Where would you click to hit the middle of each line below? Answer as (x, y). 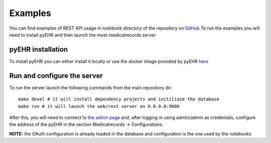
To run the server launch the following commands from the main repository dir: (91, 87)
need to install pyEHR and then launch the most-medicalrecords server (83, 35)
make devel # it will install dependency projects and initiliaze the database (119, 99)
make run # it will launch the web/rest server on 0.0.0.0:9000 (99, 106)
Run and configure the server (56, 76)
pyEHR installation (39, 49)
